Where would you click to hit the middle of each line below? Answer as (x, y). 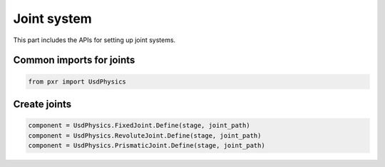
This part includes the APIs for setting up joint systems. (94, 40)
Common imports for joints (74, 60)
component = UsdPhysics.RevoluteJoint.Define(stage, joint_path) (145, 135)
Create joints (42, 104)
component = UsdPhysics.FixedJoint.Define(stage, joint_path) (139, 126)
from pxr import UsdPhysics (77, 81)
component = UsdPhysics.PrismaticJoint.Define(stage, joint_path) (147, 145)
